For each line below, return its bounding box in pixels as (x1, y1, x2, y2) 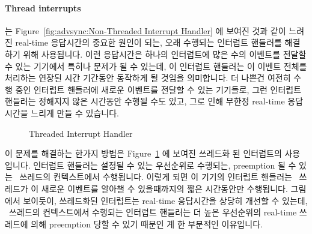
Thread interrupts (5, 1, 81, 14)
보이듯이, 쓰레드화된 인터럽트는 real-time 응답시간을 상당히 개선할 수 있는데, (23, 194, 308, 206)
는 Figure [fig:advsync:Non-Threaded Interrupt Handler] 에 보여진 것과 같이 (5, 24, 286, 37)
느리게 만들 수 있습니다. (31, 106, 119, 119)
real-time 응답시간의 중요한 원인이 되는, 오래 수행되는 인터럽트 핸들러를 (15, 36, 282, 49)
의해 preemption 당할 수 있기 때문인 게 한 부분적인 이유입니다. (31, 217, 263, 230)
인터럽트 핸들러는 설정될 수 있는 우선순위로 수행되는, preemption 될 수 (33, 158, 296, 171)
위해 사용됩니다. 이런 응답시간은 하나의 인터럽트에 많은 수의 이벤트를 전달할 (23, 47, 307, 60)
